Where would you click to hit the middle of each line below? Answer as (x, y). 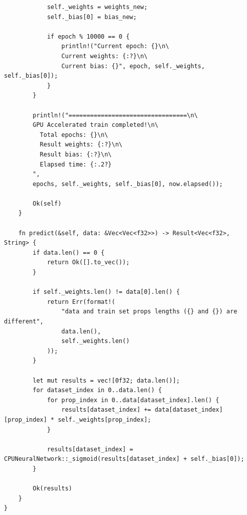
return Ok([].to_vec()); (88, 263)
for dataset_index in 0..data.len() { (97, 390)
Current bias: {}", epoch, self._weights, (133, 66)
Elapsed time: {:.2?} (76, 164)
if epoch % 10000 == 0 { (88, 36)
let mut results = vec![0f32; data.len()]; (106, 380)
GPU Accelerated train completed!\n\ (95, 125)
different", (24, 321)
